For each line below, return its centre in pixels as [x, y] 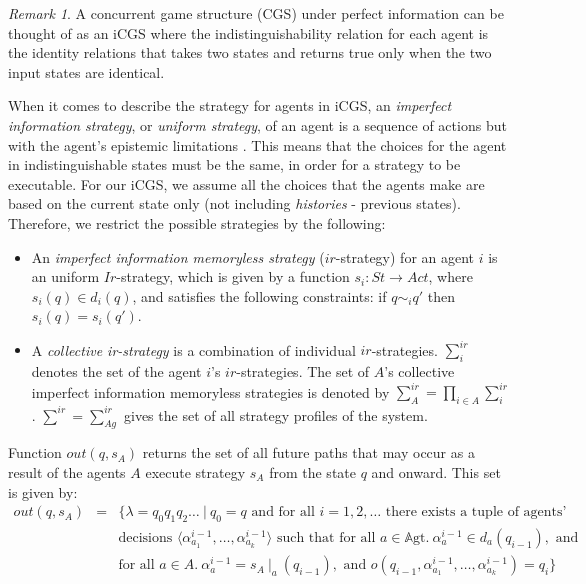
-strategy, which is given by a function [233, 276]
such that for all [326, 538]
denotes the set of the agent [116, 371]
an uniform [65, 276]
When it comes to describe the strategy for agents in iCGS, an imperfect [230, 105]
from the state [312, 471]
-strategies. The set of [303, 371]
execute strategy [195, 471]
